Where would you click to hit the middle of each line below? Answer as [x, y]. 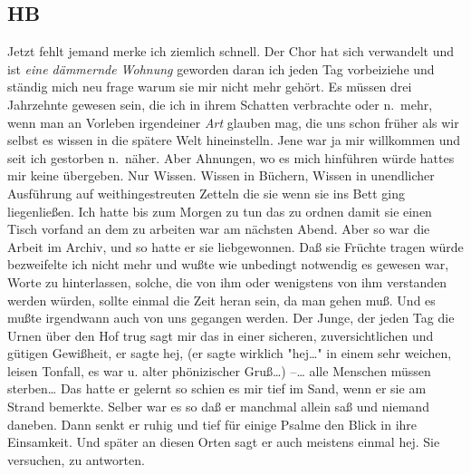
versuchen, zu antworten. [76, 459]
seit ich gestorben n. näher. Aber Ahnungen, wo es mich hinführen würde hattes [231, 157]
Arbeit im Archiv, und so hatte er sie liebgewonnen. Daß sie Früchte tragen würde [235, 246]
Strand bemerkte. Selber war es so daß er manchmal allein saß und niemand [218, 407]
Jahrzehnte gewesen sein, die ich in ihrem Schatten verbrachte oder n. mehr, [220, 104]
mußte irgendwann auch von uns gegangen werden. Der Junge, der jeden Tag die [231, 318]
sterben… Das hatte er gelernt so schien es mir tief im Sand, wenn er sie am [217, 388]
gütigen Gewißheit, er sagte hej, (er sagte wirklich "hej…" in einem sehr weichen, [230, 353]
